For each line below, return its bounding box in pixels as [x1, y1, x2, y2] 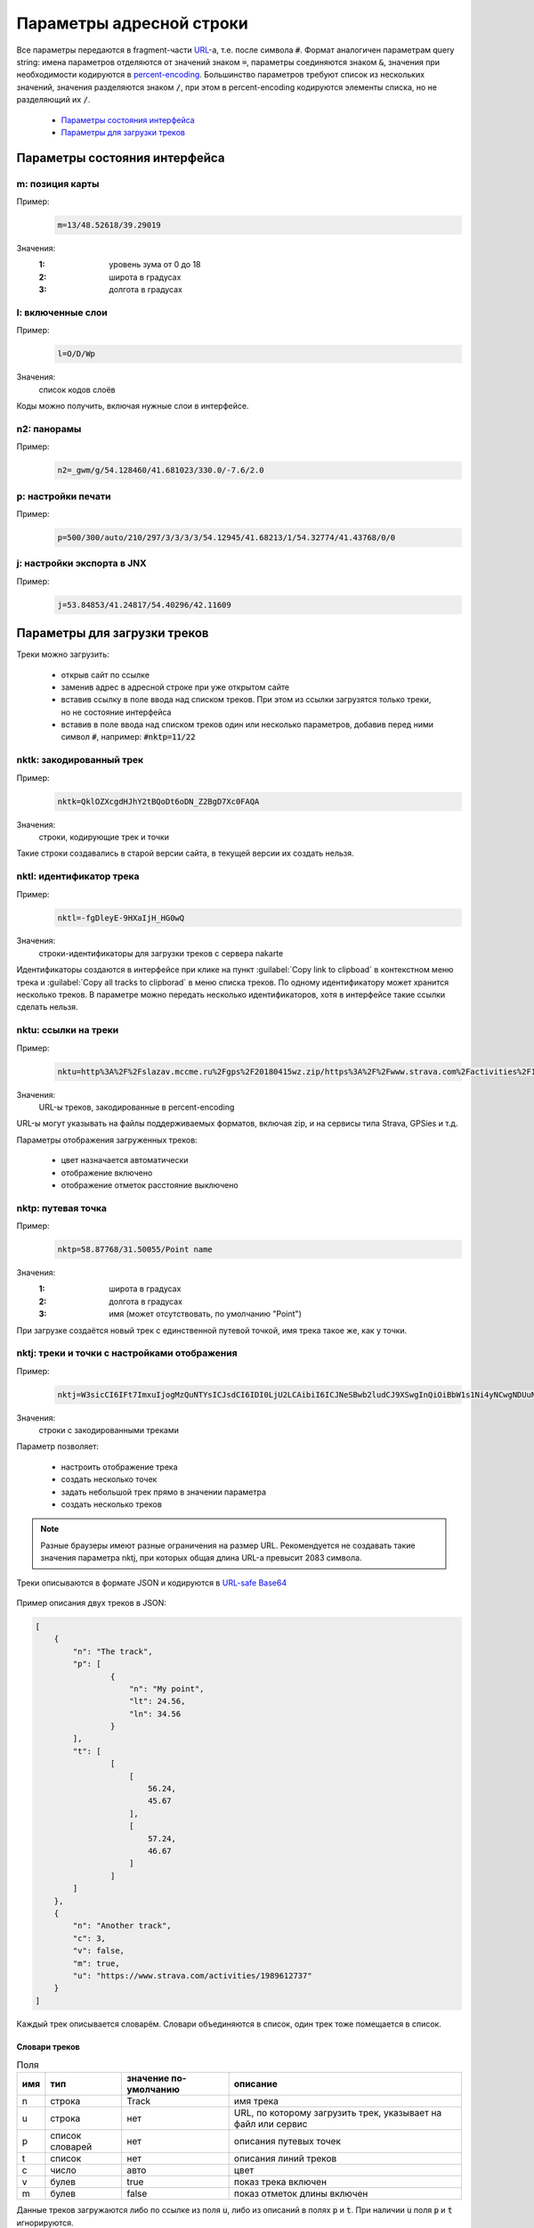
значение [125, 2072, 170, 2085]
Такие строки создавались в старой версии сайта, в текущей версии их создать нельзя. [16, 848, 355, 859]
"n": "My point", [129, 1683, 205, 1693]
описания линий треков [233, 2152, 337, 2165]
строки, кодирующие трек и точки [38, 831, 169, 842]
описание [233, 2077, 278, 2090]
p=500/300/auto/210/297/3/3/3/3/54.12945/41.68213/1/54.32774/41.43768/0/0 [57, 532, 396, 543]
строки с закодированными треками [38, 1425, 180, 1436]
